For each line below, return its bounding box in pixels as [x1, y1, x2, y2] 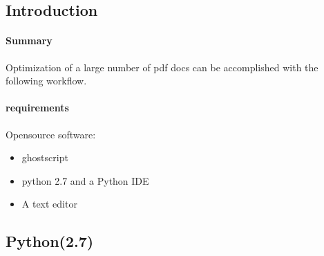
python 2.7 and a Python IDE [21, 173, 149, 188]
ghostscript [21, 150, 68, 165]
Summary [6, 33, 53, 48]
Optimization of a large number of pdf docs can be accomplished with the [6, 60, 318, 74]
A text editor [21, 196, 77, 211]
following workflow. [6, 73, 87, 88]
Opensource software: [6, 127, 96, 141]
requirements [6, 100, 69, 115]
